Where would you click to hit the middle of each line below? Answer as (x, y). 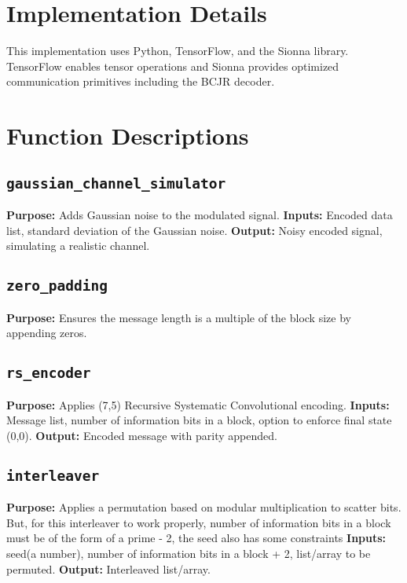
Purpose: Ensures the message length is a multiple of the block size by (179, 317)
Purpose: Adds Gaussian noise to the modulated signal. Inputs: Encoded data (200, 215)
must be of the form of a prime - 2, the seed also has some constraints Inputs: (196, 538)
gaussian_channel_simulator (116, 183)
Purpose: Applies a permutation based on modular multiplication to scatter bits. (204, 507)
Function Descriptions (128, 136)
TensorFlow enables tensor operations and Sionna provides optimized (173, 66)
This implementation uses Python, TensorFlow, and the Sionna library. (178, 51)
